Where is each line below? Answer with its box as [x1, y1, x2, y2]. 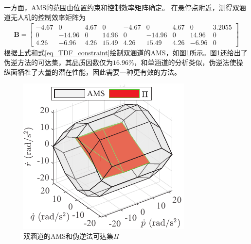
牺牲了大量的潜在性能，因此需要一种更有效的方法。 [17, 66, 181, 77]
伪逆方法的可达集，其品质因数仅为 [4, 57, 113, 67]
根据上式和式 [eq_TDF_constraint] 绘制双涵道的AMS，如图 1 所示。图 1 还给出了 [4, 48, 248, 58]
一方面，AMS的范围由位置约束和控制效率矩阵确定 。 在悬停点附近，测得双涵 [4, 2, 246, 12]
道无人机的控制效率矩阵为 [4, 12, 86, 22]
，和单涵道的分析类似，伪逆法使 [134, 57, 236, 67]
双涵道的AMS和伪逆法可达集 [23, 230, 114, 241]
